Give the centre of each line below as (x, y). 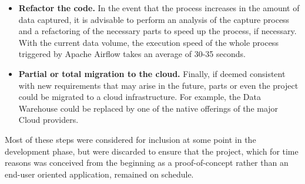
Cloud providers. (48, 120)
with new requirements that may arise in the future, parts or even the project (158, 85)
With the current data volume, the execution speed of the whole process (148, 42)
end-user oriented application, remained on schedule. (99, 174)
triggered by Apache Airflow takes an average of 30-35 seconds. (132, 54)
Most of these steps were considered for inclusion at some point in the (130, 139)
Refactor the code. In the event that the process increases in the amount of (159, 8)
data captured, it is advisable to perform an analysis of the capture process (154, 19)
